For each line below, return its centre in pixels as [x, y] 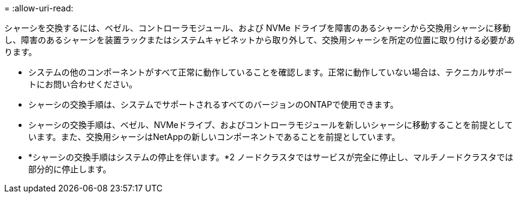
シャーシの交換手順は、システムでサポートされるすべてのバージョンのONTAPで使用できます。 [213, 104]
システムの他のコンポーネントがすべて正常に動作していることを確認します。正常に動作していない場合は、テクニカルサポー [270, 72]
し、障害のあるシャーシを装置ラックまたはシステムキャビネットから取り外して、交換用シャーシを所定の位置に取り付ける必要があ [259, 40]
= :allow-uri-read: [39, 8]
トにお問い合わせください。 [83, 84]
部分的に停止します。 [70, 169]
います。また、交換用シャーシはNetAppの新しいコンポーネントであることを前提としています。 [214, 137]
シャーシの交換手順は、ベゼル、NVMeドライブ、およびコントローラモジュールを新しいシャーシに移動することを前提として [271, 125]
